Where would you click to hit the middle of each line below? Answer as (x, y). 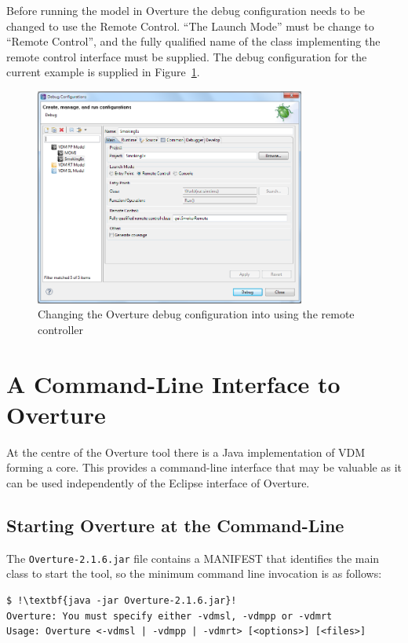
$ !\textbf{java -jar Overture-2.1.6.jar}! (122, 601)
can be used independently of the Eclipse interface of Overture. (158, 482)
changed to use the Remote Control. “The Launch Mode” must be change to (190, 26)
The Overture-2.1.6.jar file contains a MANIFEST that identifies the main (193, 558)
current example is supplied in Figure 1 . (103, 72)
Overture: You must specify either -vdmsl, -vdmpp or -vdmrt (169, 616)
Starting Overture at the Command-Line (175, 525)
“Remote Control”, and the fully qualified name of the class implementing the (193, 41)
